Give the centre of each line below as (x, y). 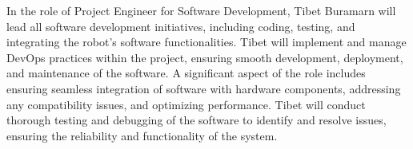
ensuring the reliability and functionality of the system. (142, 135)
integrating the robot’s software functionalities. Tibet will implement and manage (206, 42)
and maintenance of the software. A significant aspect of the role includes (186, 73)
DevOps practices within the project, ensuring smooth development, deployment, (205, 57)
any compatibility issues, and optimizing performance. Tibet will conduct (186, 104)
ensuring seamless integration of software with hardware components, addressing (204, 88)
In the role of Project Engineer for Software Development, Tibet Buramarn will (201, 10)
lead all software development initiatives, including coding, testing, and (181, 26)
